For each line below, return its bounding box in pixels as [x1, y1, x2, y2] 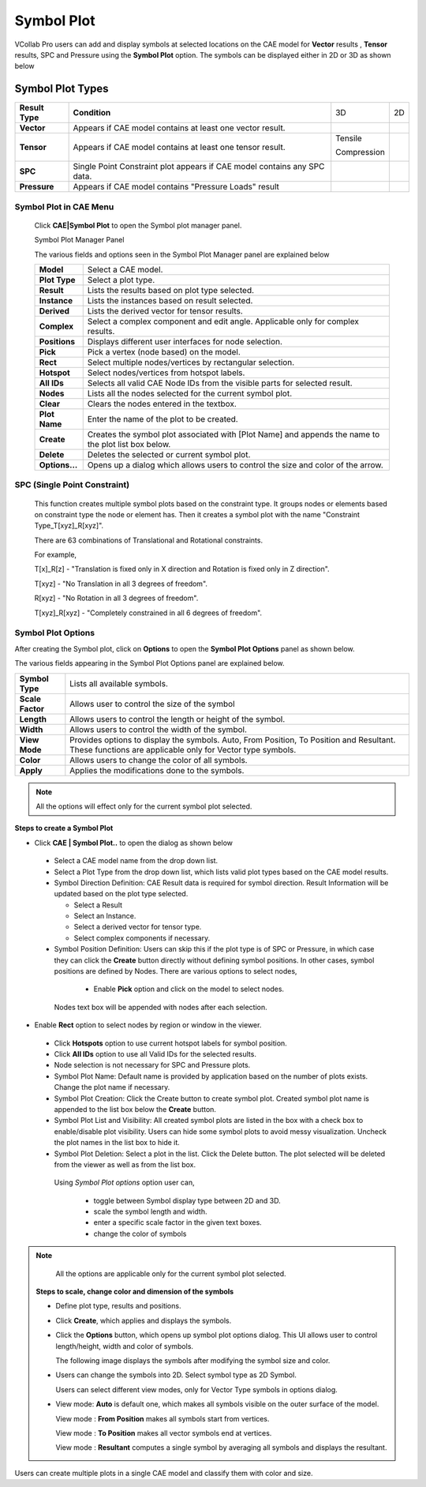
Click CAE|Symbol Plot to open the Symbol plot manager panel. [34, 220, 242, 230]
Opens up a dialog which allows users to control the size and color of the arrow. [87, 459, 384, 470]
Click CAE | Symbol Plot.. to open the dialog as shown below [34, 838, 233, 847]
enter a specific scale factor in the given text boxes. [93, 1218, 262, 1227]
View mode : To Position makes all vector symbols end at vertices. [55, 1428, 272, 1437]
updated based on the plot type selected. [54, 889, 189, 899]
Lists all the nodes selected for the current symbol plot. [87, 388, 293, 399]
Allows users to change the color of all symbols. [69, 754, 248, 765]
